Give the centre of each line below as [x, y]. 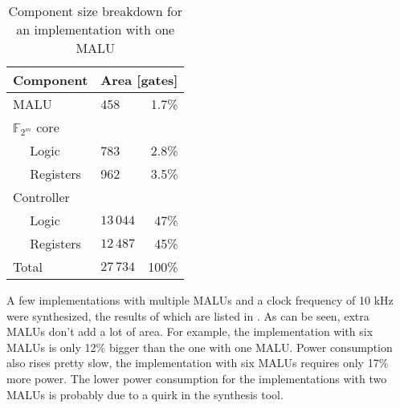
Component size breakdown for [96, 11]
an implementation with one [96, 29]
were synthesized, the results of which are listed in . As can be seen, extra [188, 315]
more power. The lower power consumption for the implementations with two [197, 378]
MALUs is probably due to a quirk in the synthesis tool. [145, 394]
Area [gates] [139, 80]
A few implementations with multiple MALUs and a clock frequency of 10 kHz [200, 300]
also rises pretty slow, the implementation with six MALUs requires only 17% [198, 363]
